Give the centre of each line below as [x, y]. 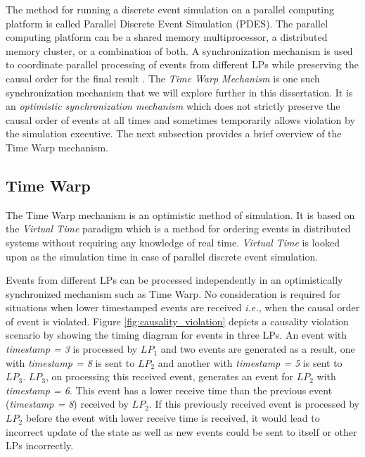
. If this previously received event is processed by [254, 404]
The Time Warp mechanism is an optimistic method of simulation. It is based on [180, 214]
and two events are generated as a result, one [258, 349]
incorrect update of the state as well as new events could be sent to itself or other [181, 431]
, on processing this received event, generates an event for [170, 376]
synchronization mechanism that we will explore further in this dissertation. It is [179, 92]
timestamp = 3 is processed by [72, 349]
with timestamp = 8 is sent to [70, 362]
